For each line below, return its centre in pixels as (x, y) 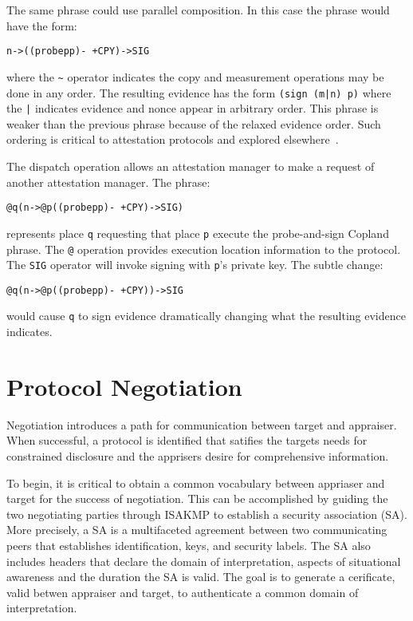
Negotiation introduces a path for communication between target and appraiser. (202, 424)
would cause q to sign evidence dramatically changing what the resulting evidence (206, 316)
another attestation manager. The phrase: (108, 182)
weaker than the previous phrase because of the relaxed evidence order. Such (194, 123)
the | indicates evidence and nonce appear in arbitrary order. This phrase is (193, 108)
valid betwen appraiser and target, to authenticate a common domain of (183, 592)
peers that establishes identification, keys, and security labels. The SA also (189, 545)
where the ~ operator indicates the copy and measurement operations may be (195, 76)
